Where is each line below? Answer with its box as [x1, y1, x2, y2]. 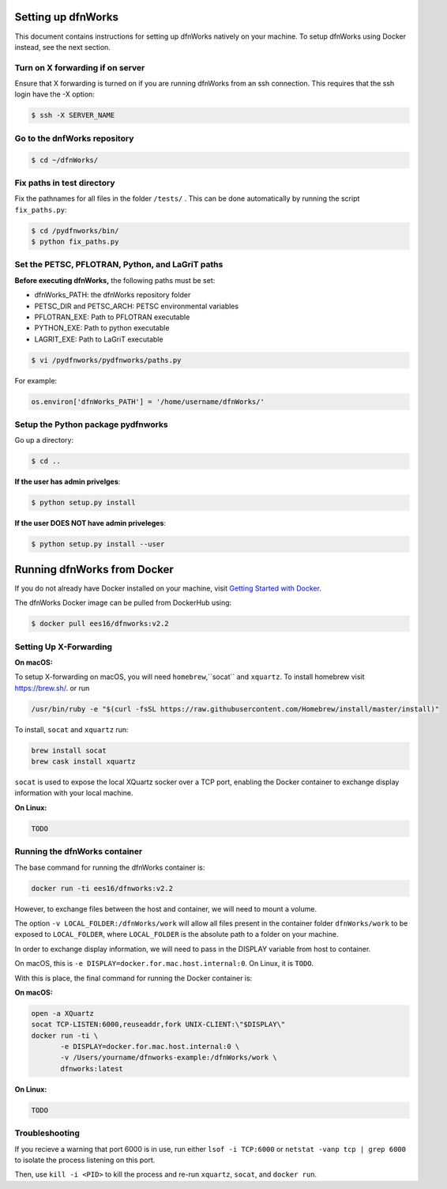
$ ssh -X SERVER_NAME [31, 111, 115, 120]
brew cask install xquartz [31, 757, 136, 766]
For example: [14, 376, 58, 385]
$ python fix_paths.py [31, 237, 119, 247]
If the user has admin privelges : [14, 477, 121, 486]
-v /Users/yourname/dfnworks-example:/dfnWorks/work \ [60, 1053, 277, 1063]
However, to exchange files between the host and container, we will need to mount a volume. [14, 904, 317, 913]
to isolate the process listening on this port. [14, 1155, 156, 1164]
